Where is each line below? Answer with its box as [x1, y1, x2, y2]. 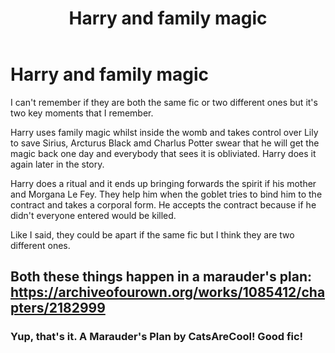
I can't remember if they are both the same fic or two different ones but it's [10, 96, 318, 108]
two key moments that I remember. [10, 107, 154, 119]
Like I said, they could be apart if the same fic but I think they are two [10, 228, 295, 241]
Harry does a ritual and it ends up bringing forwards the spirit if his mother [10, 177, 317, 189]
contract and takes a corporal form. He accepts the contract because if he [10, 198, 317, 211]
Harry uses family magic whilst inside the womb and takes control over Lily [10, 126, 319, 138]
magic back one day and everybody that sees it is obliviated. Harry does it [10, 147, 317, 159]
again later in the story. [10, 158, 105, 170]
